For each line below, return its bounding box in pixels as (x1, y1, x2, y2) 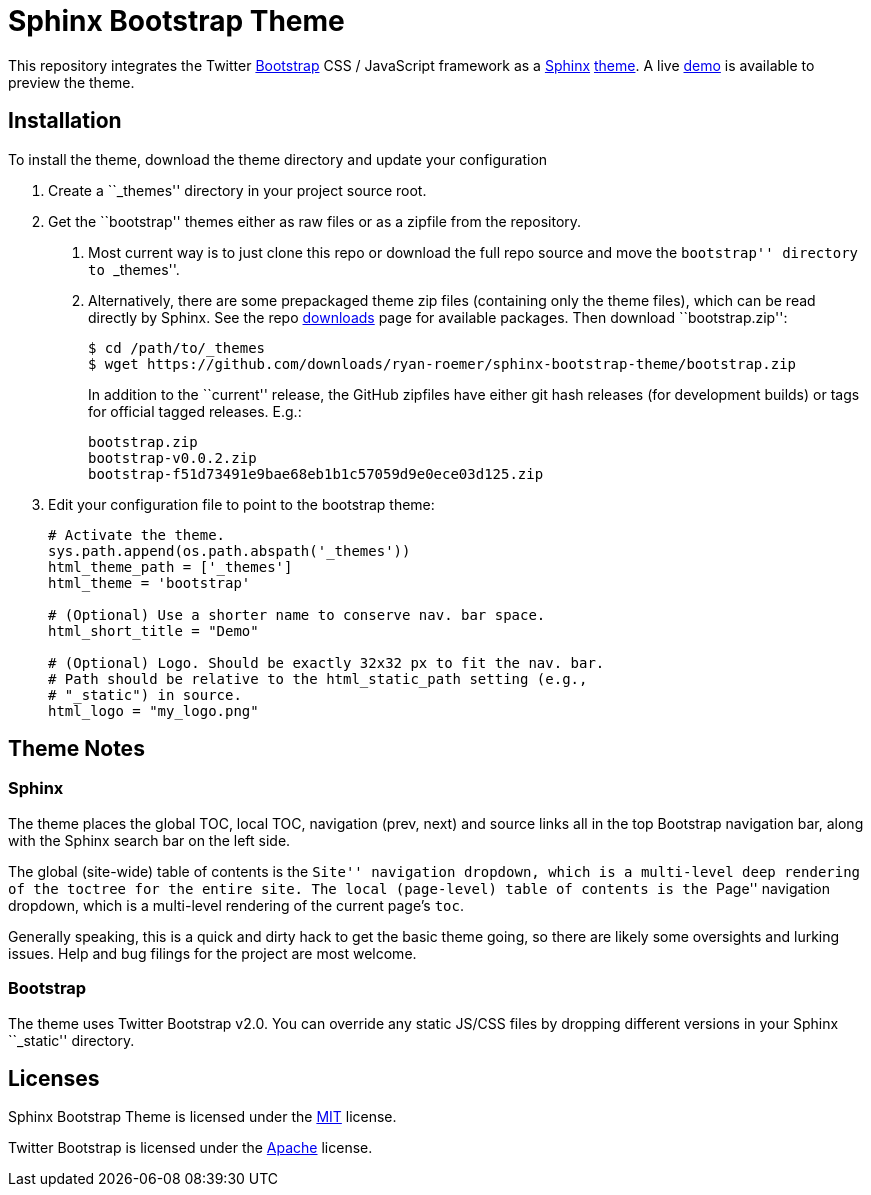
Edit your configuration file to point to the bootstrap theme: (48, 495, 435, 513)
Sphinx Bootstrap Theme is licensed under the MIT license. (8, 1108, 397, 1126)
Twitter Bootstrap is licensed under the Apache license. (8, 1139, 373, 1157)
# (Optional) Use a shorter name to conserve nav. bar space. (48, 606, 546, 623)
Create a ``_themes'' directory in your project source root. (48, 181, 427, 199)
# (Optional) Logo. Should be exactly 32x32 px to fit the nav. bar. (48, 654, 605, 671)
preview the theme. (8, 73, 135, 91)
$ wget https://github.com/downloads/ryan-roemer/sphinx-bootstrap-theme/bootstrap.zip (88, 355, 797, 372)
